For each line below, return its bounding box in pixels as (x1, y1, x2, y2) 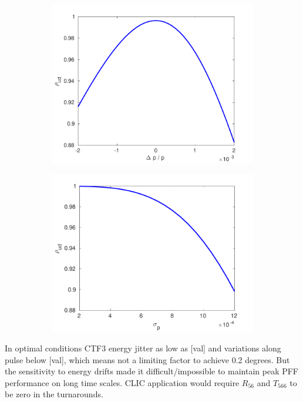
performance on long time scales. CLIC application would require (5, 376, 240, 388)
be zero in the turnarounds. (5, 388, 103, 400)
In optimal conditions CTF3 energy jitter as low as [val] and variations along (5, 341, 281, 354)
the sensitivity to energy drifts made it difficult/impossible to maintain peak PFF (5, 365, 299, 377)
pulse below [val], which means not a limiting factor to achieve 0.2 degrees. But (5, 353, 290, 366)
